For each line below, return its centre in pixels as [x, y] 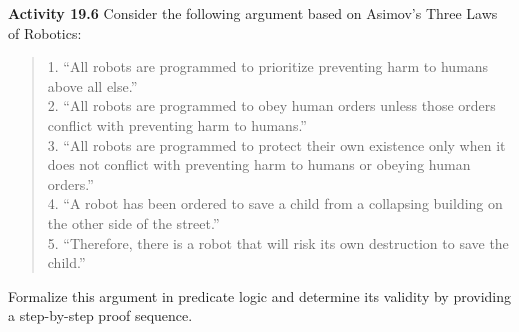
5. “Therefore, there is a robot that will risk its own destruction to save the [278, 242]
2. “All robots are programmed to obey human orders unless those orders [271, 105]
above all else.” [92, 85]
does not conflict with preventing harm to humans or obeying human [259, 164]
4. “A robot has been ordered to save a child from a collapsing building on [275, 203]
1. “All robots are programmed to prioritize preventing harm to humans [268, 66]
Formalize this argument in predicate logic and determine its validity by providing [260, 295]
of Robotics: [45, 32]
